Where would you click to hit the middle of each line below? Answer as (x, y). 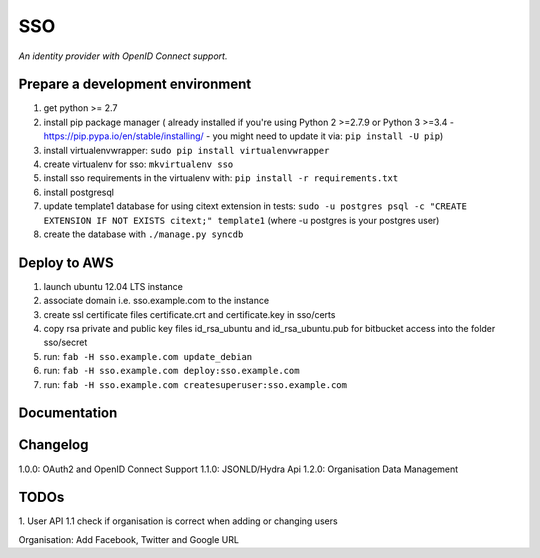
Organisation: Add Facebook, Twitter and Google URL (129, 539)
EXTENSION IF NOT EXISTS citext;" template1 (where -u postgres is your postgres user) (241, 220)
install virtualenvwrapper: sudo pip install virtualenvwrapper (186, 150)
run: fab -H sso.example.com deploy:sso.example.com (171, 371)
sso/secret (65, 342)
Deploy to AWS (66, 262)
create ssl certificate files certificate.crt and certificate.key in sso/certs (189, 314)
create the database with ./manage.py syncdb (143, 234)
